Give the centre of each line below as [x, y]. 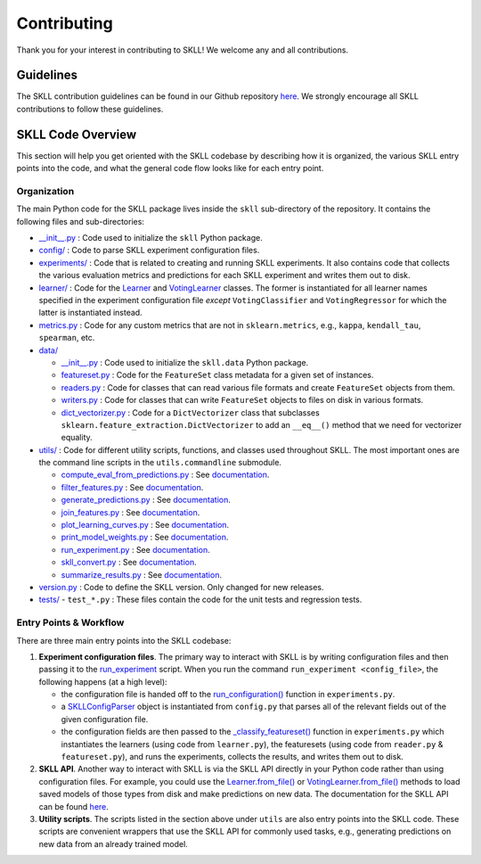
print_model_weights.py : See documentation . [145, 537]
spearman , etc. [67, 338]
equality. [77, 438]
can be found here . [73, 806]
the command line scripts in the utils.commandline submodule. [160, 463]
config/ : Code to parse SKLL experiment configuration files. [149, 251]
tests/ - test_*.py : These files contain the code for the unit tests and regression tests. [200, 600]
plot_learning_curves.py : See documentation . [145, 525]
